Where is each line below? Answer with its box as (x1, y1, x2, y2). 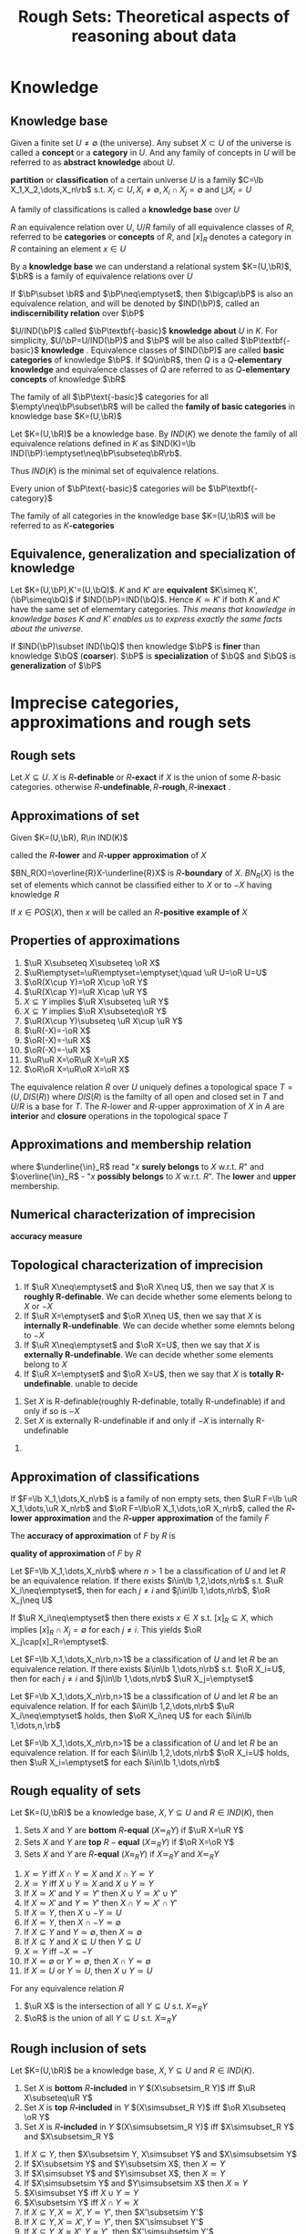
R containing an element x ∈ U (10, 243, 127, 254)
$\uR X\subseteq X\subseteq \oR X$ (23, 957, 160, 968)
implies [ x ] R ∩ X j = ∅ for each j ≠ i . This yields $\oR (10, 1624, 202, 1637)
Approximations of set (10, 808, 140, 824)
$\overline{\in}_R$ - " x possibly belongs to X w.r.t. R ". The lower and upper (10, 1171, 297, 1182)
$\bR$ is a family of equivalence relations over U (10, 271, 194, 282)
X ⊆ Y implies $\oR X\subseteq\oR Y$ (23, 1005, 168, 1017)
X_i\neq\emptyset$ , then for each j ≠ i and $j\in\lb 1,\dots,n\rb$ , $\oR (10, 1585, 270, 1596)
